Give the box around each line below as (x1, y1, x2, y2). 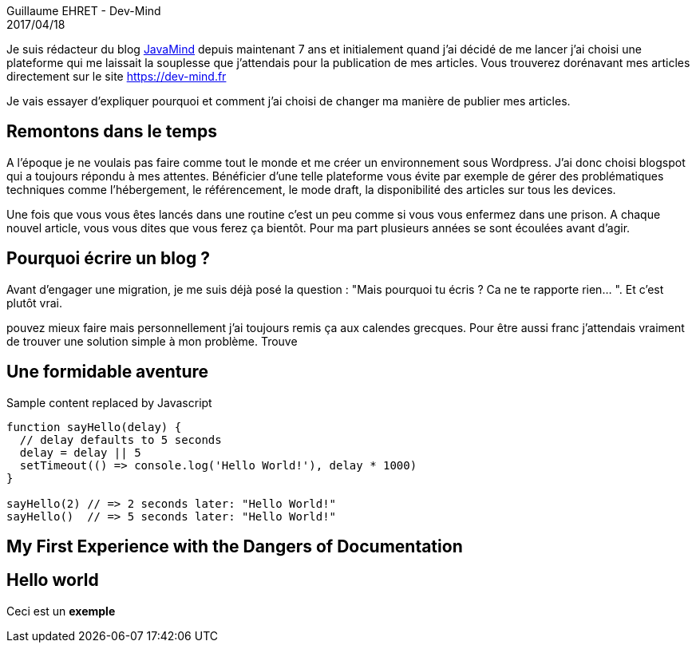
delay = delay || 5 (19, 445, 141, 459)
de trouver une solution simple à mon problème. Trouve (6, 334, 298, 348)
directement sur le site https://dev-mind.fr (6, 69, 227, 83)
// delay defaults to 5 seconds (19, 433, 222, 446)
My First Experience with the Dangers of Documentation (6, 536, 463, 556)
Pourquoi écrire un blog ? (6, 248, 210, 269)
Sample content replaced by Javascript (6, 395, 212, 410)
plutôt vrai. (6, 295, 63, 310)
